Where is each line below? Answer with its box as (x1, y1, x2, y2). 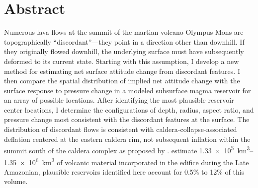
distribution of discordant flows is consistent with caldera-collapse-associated (4, 124, 237, 134)
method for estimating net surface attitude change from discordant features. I (4, 65, 240, 76)
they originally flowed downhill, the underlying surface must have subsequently (4, 46, 244, 57)
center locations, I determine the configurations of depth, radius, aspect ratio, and (4, 104, 254, 115)
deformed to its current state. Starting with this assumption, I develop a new (4, 56, 239, 66)
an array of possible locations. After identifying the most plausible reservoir (4, 95, 234, 105)
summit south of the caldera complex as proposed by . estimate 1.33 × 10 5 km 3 (4, 144, 250, 155)
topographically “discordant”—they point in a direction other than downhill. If (4, 36, 245, 47)
